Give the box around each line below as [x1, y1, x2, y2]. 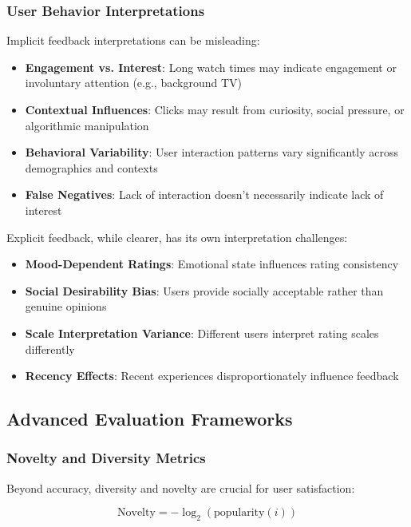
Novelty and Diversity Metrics [6, 448, 206, 468]
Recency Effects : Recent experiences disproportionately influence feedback [25, 367, 399, 384]
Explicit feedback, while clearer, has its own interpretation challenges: [6, 228, 348, 245]
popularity [213, 507, 265, 519]
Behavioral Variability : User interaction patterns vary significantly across [25, 144, 398, 160]
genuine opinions [25, 298, 107, 315]
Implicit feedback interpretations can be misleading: [6, 32, 260, 49]
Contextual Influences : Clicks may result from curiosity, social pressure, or [25, 101, 405, 117]
